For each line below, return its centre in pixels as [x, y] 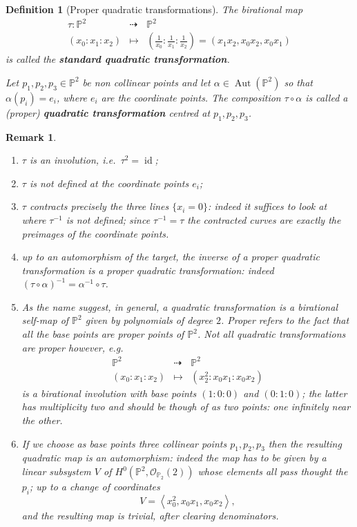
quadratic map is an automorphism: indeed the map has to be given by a [174, 458]
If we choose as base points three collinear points [124, 443]
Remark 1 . [31, 136]
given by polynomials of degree [149, 320]
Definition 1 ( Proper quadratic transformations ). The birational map [154, 9]
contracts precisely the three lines [99, 206]
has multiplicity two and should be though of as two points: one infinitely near [186, 406]
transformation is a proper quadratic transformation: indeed [148, 270]
